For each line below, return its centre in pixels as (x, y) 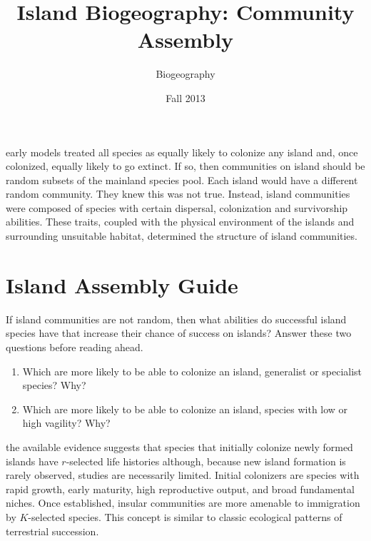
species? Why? (54, 385)
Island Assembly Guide (122, 284)
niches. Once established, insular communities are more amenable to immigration (183, 503)
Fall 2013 (185, 97)
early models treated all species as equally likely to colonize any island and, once (182, 152)
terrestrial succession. (52, 531)
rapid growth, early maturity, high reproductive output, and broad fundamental (180, 489)
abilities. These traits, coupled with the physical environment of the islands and (180, 222)
